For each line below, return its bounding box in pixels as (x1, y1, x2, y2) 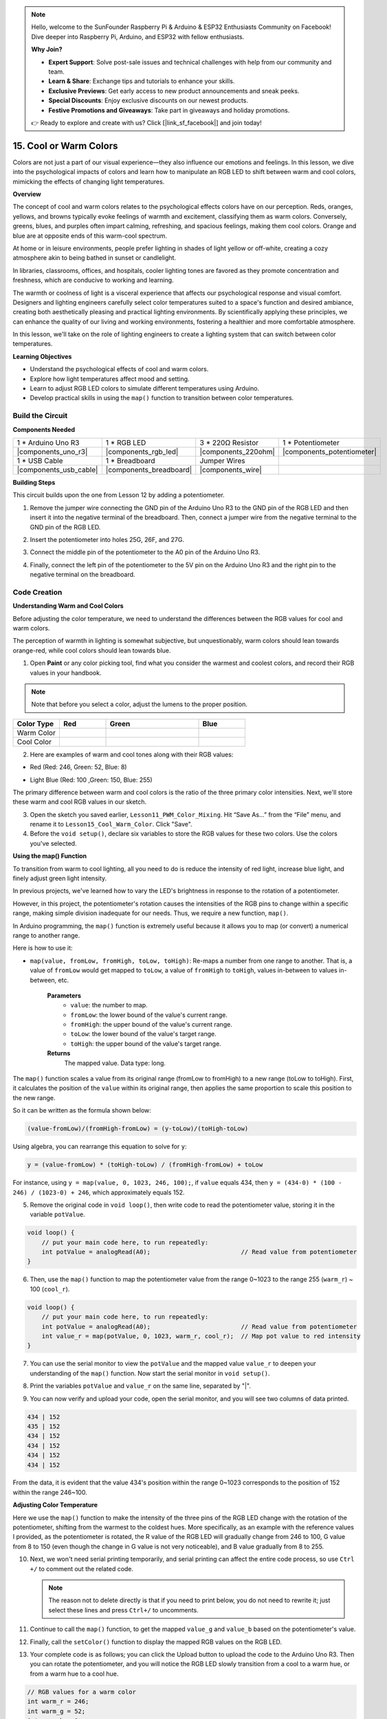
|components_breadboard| (105, 465, 192, 474)
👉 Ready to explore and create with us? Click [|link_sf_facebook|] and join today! (31, 118, 262, 127)
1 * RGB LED (105, 437, 146, 447)
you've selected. (30, 839, 77, 847)
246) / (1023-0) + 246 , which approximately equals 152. (12, 1188, 185, 1196)
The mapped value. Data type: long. (64, 1059, 166, 1067)
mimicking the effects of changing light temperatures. (12, 177, 165, 186)
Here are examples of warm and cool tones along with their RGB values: (30, 750, 234, 758)
